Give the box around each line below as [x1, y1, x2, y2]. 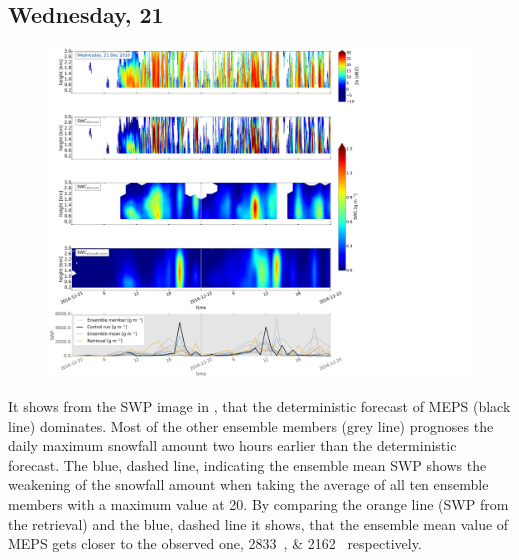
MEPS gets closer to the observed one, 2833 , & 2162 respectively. [8, 533, 422, 554]
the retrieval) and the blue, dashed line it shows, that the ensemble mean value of [8, 513, 509, 534]
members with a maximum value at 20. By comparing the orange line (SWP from [8, 494, 509, 515]
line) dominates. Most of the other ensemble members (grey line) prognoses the [8, 415, 494, 436]
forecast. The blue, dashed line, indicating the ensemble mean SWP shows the [8, 454, 487, 475]
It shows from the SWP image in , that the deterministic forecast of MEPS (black [8, 396, 511, 417]
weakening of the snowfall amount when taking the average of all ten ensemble [8, 474, 489, 495]
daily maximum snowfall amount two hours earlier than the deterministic [8, 435, 457, 456]
